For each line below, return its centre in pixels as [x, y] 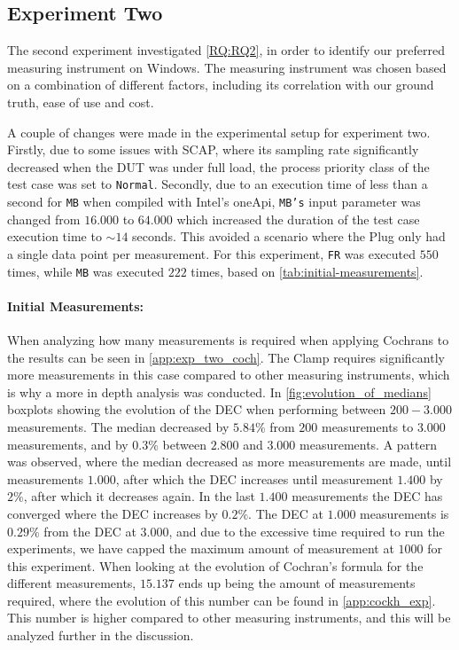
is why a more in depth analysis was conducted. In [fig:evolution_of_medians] [219, 392]
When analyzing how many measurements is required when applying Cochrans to [228, 339]
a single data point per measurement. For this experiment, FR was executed [212, 253]
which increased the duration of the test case [298, 219]
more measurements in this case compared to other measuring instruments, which [229, 375]
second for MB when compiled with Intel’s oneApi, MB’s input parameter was [214, 202]
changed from [44, 219]
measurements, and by [68, 444]
